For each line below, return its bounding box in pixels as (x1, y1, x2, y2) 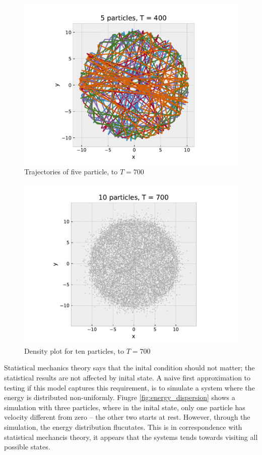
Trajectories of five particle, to (24, 166, 118, 176)
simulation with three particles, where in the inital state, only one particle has (4, 402, 245, 412)
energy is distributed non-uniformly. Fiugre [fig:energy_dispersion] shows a (4, 392, 235, 403)
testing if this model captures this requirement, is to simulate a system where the (4, 382, 255, 393)
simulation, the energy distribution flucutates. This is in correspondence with (4, 421, 242, 432)
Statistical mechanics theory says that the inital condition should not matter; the (4, 362, 255, 373)
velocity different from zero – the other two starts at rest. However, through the (4, 412, 250, 422)
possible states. (4, 441, 50, 452)
